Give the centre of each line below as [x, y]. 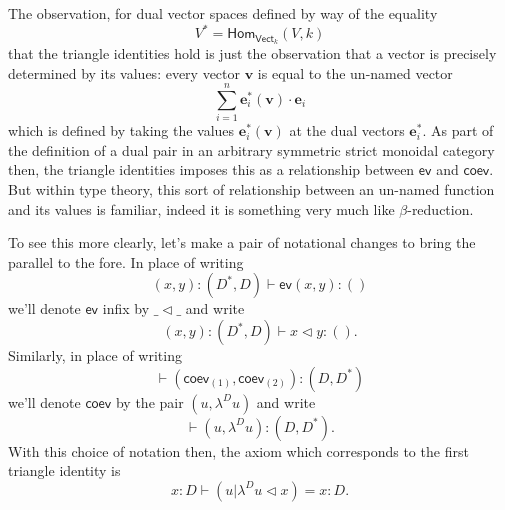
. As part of [458, 130]
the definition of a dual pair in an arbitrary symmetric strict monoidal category [251, 149]
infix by [126, 308]
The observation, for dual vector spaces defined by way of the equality [223, 13]
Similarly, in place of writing [95, 355]
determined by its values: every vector [124, 72]
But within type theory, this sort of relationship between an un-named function [251, 189]
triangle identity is [64, 470]
